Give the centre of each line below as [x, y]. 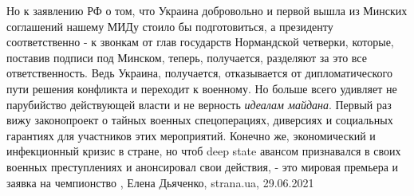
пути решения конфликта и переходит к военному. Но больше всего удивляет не [202, 88]
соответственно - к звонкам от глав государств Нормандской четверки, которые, [200, 42]
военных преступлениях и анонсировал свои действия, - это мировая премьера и [203, 166]
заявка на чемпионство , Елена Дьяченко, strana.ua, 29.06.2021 [160, 182]
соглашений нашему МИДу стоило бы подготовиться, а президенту [170, 26]
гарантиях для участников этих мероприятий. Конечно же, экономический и [191, 135]
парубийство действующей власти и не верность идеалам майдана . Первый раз [199, 104]
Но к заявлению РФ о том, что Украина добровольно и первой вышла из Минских [207, 10]
